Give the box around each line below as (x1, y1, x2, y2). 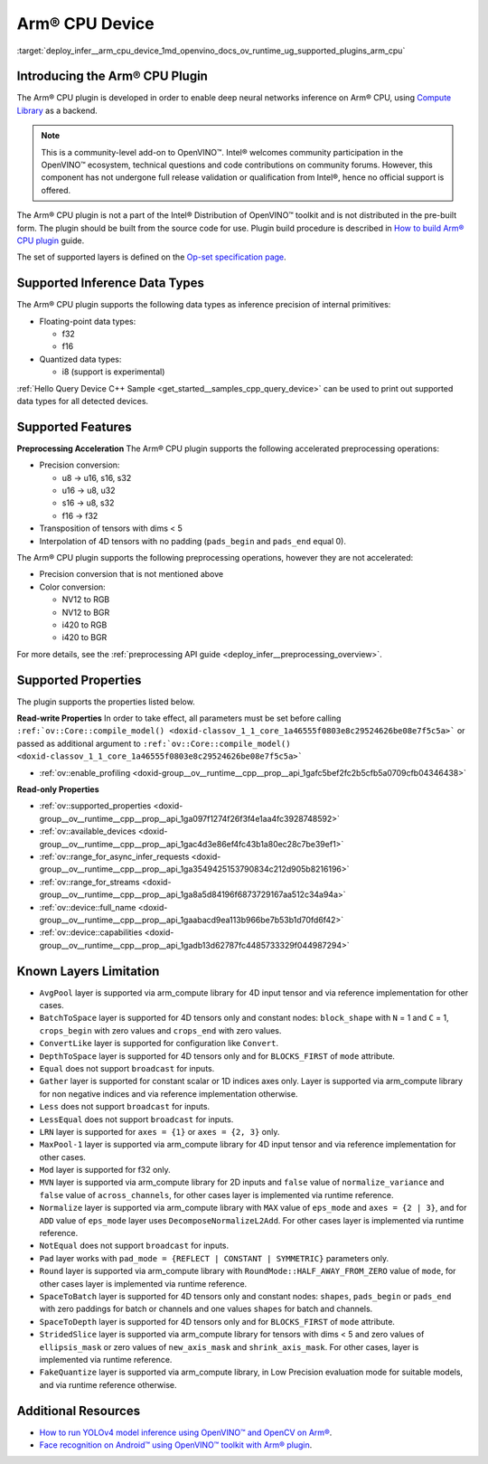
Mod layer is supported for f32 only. (39, 1165, 171, 1176)
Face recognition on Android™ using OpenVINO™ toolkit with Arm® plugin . (39, 1440, 313, 1450)
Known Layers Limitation (16, 963, 160, 978)
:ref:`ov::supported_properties (39, 800, 152, 811)
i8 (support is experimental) (61, 366, 165, 377)
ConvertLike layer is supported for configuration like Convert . (39, 1038, 279, 1049)
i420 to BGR (61, 632, 108, 643)
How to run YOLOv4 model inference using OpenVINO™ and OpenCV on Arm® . (39, 1427, 333, 1438)
